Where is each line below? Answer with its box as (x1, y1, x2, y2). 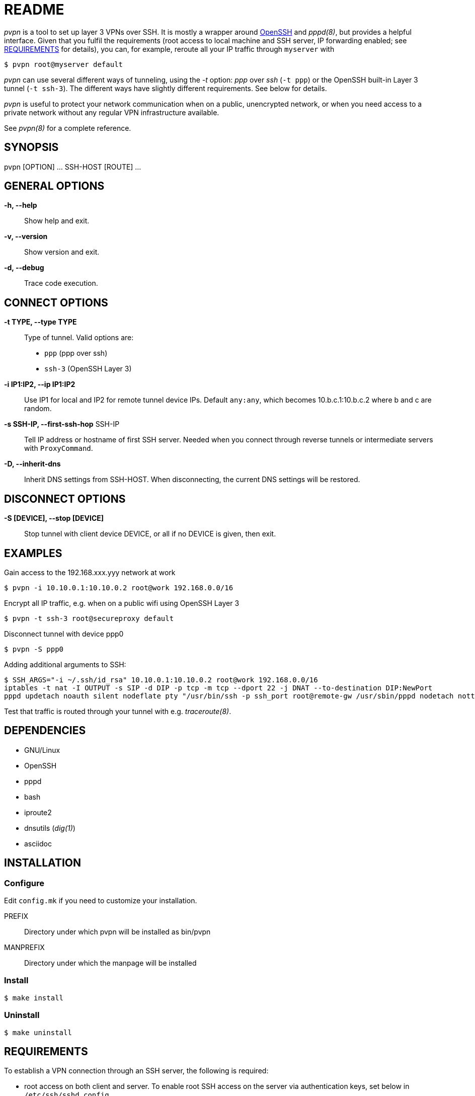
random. (24, 404, 52, 413)
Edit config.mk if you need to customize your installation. (4, 896, 197, 905)
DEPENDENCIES (4, 724, 86, 737)
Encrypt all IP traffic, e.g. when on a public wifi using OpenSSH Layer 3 (4, 598, 240, 607)
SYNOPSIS (4, 141, 59, 154)
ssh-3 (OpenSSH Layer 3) (44, 364, 132, 373)
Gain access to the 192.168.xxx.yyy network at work (4, 568, 176, 577)
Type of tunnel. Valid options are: (24, 333, 134, 342)
